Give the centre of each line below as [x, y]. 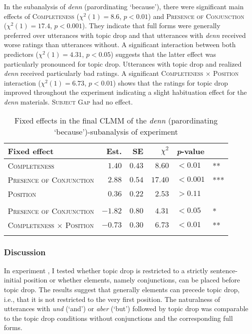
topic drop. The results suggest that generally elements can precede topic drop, [122, 289]
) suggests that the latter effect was [163, 54]
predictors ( [21, 54]
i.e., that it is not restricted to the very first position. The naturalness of [112, 299]
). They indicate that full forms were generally [151, 26]
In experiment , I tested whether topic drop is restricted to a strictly [106, 270]
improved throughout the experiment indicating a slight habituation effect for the [126, 92]
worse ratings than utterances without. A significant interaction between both [120, 44]
